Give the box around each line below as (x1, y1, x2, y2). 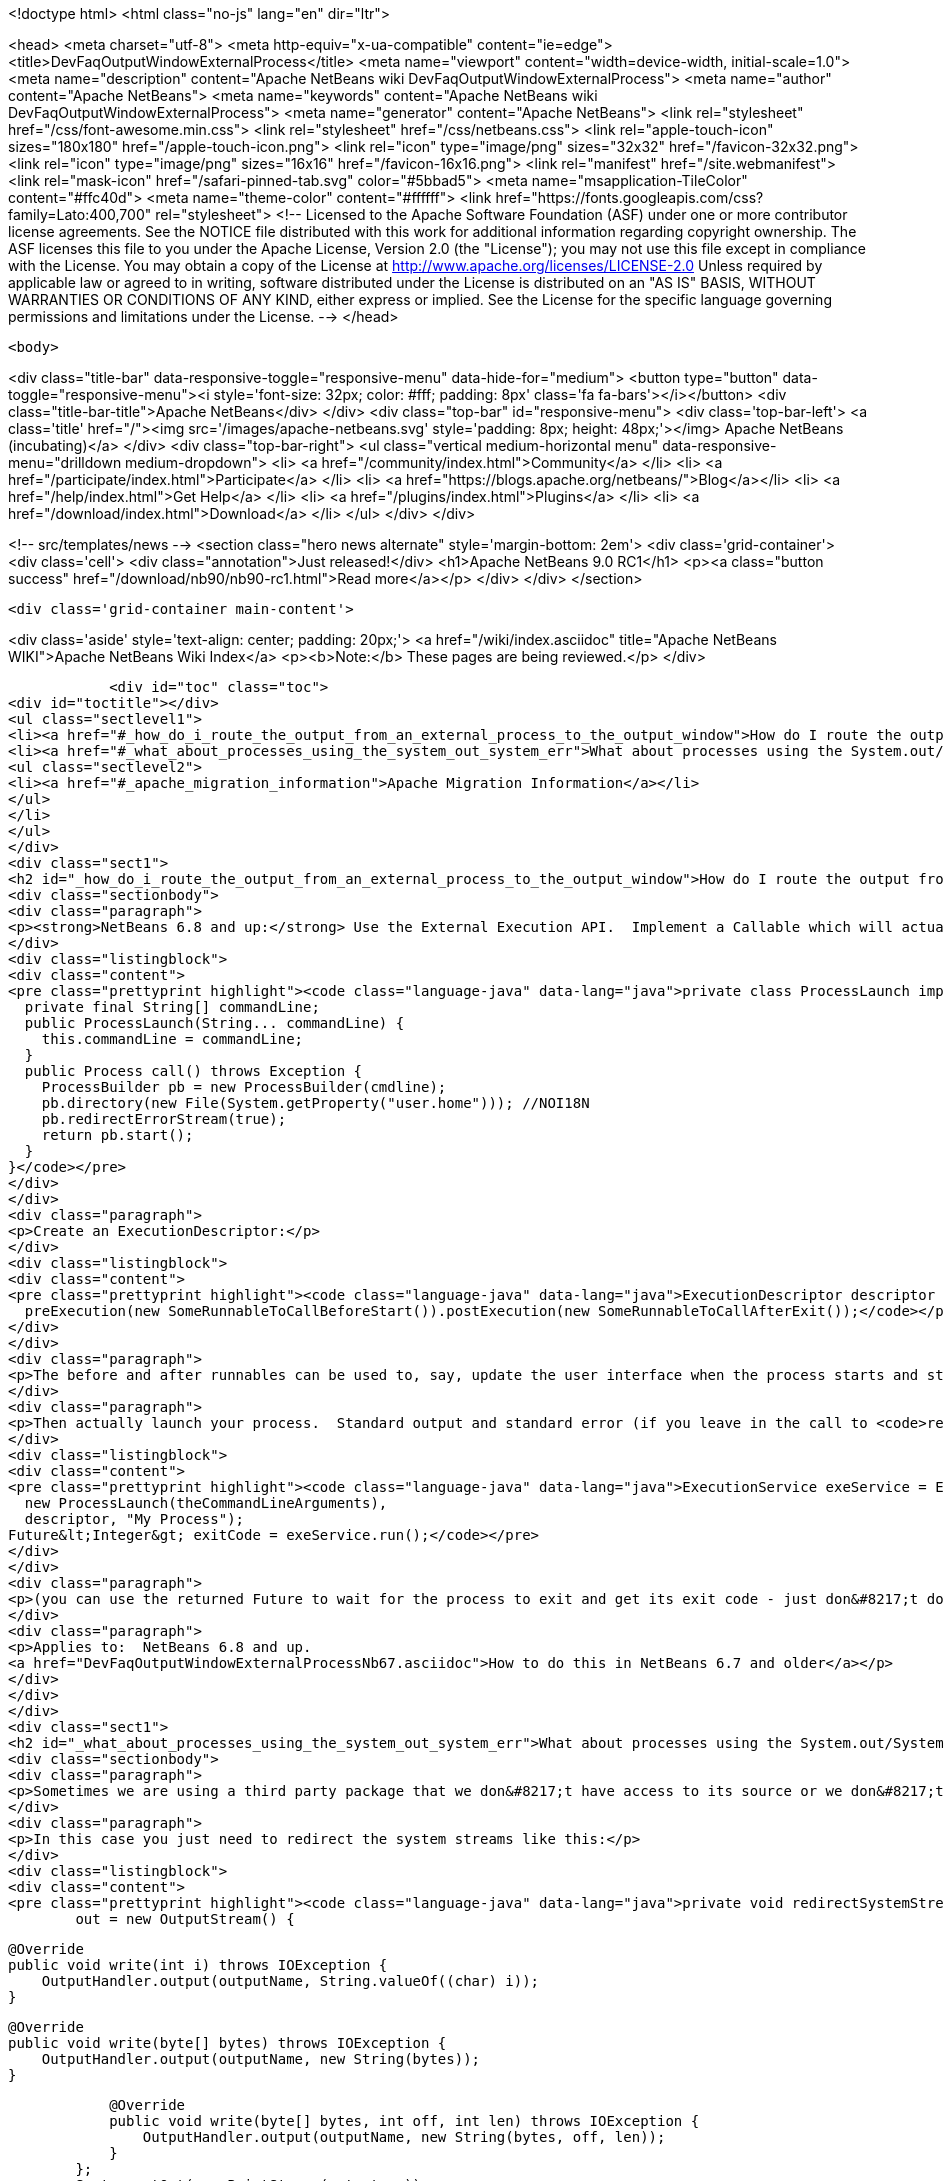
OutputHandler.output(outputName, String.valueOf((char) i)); (41, 1973, 540, 1989)
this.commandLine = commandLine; (41, 1031, 304, 1047)
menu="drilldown (8, 454, 122, 471)
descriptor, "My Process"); (24, 1511, 245, 1527)
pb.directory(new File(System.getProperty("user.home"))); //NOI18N (41, 1095, 590, 1111)
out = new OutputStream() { (75, 1911, 295, 1927)
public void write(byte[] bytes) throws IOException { (8, 2035, 447, 2051)
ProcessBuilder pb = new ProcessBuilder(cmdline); (41, 1079, 447, 1095)
